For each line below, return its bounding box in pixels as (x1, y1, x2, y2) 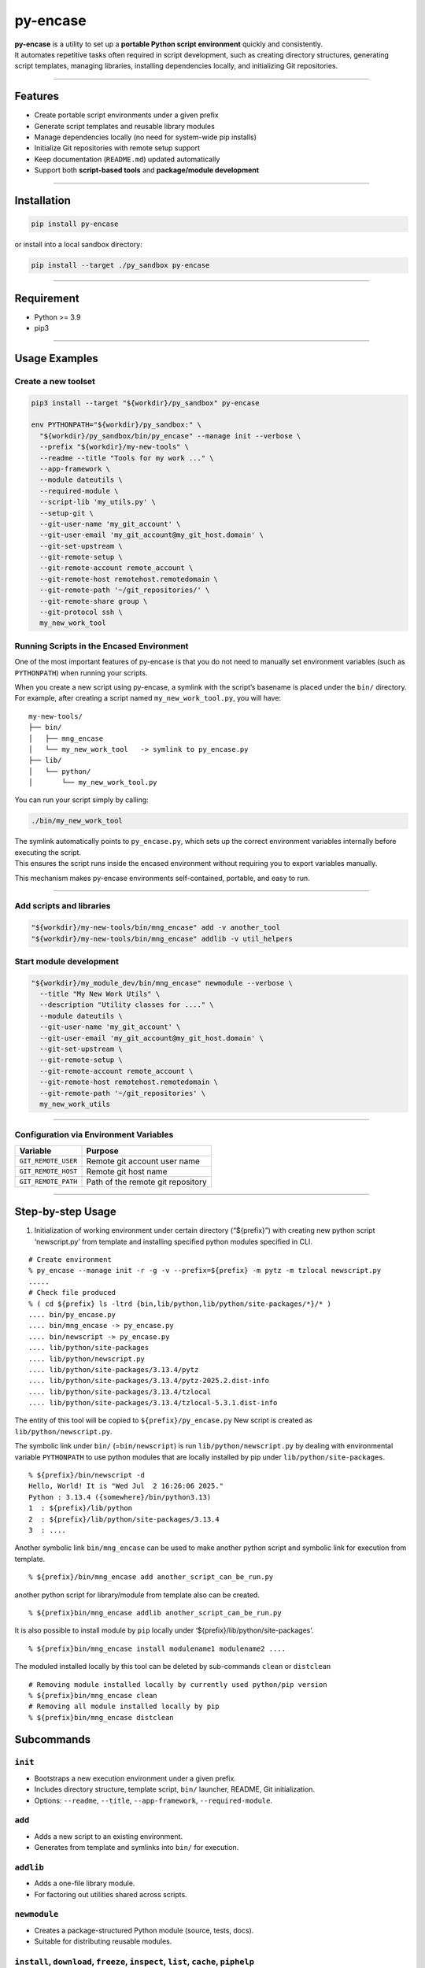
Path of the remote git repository (86, 1176, 208, 1187)
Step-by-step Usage (14, 1205, 117, 1219)
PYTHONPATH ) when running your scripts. (14, 668, 148, 677)
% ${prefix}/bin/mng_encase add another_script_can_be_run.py (28, 1573, 274, 1581)
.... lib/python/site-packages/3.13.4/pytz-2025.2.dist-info (28, 1376, 269, 1385)
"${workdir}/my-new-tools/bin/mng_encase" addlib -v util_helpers (31, 934, 293, 943)
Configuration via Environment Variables (14, 1130, 174, 1141)
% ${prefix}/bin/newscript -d (28, 1470, 146, 1480)
